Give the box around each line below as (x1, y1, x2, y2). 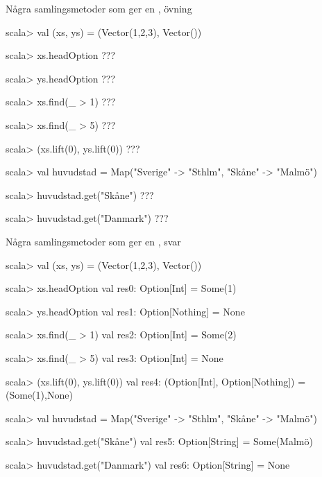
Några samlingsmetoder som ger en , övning (6, 1, 192, 15)
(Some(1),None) (6, 388, 73, 402)
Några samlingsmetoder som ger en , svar (6, 234, 181, 248)
